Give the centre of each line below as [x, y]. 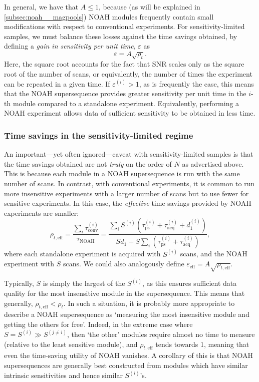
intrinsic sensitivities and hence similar [63, 375]
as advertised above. [213, 163]
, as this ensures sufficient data [189, 283]
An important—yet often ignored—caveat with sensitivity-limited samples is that [129, 154]
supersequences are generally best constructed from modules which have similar [126, 365]
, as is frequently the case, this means [196, 83]
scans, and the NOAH [214, 254]
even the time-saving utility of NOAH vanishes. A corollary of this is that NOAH [129, 355]
